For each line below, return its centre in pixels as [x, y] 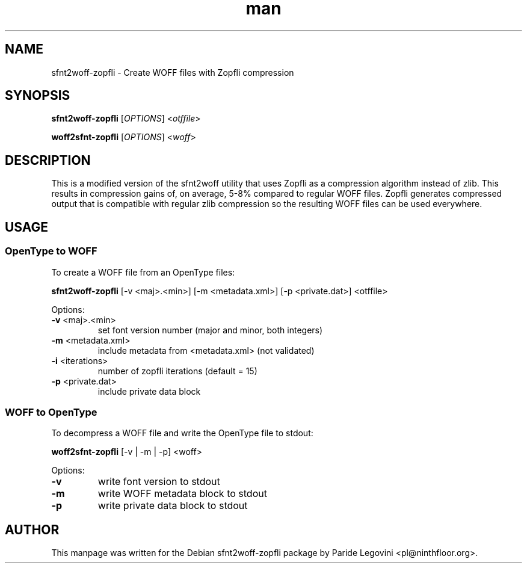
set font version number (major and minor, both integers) [210, 330]
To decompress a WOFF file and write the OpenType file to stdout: [182, 433]
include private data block [149, 391]
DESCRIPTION [48, 160]
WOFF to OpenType [51, 412]
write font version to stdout [159, 482]
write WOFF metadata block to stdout [182, 494]
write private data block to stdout [173, 506]
